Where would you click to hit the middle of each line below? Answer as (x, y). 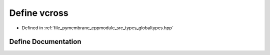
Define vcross (39, 13)
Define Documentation (45, 42)
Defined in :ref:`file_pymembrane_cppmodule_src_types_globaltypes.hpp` (97, 28)
